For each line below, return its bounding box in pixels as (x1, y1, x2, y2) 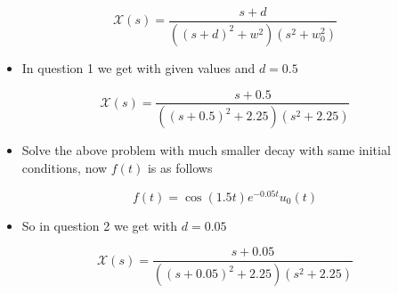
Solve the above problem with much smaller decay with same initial (21, 141, 391, 159)
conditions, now (21, 159, 108, 176)
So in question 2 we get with (21, 216, 178, 234)
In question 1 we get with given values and (21, 58, 256, 77)
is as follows (147, 159, 213, 176)
